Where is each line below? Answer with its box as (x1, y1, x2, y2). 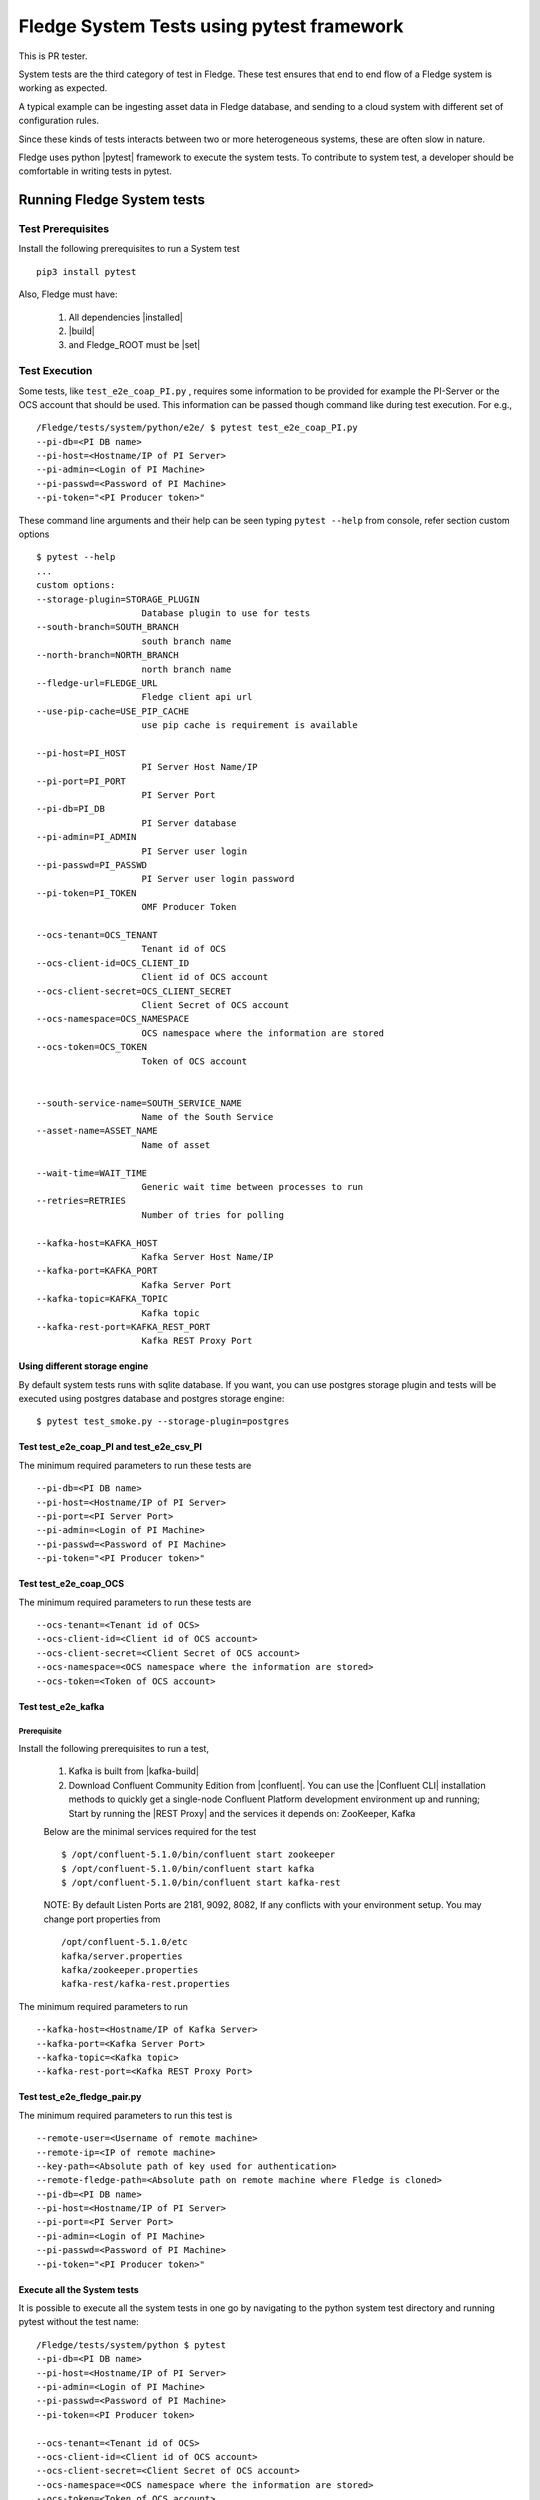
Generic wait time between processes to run (141, 1181, 364, 1193)
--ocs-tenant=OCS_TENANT (36, 929, 158, 940)
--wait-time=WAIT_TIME (36, 1167, 148, 1179)
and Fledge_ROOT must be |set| (68, 339, 201, 351)
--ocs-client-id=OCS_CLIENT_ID (36, 957, 190, 969)
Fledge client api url (141, 691, 253, 703)
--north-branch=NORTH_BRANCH (36, 650, 179, 661)
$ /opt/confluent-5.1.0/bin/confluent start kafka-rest (61, 1877, 341, 1889)
